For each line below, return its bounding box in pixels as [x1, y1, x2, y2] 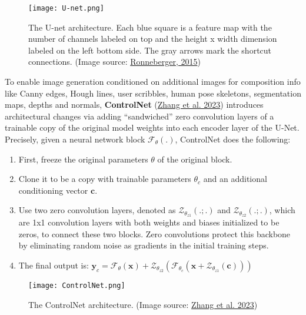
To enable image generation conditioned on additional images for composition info [5, 75, 301, 88]
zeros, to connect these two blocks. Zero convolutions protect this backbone [18, 227, 291, 240]
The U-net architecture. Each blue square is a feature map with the [28, 21, 272, 33]
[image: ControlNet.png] [28, 281, 125, 290]
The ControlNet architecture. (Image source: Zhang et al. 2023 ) [28, 298, 258, 310]
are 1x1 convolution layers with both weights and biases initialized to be [18, 216, 280, 228]
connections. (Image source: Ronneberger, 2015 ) [28, 55, 201, 68]
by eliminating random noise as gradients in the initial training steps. [18, 239, 269, 251]
